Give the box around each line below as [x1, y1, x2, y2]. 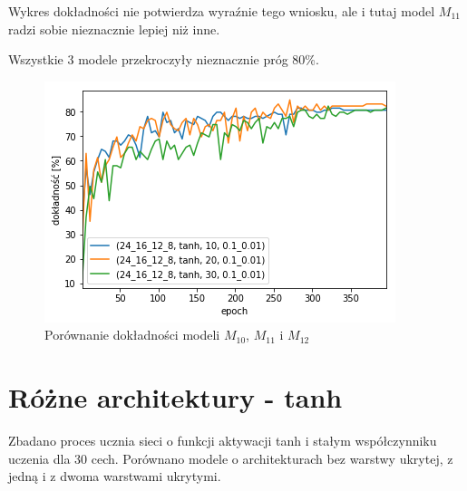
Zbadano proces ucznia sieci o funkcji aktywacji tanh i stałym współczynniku [8, 431, 437, 450]
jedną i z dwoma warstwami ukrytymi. [8, 467, 221, 486]
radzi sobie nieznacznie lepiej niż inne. [8, 19, 220, 38]
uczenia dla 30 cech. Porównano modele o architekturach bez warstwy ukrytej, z [8, 448, 453, 467]
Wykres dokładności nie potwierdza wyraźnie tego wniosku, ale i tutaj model [8, 2, 435, 20]
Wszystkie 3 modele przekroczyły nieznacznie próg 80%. [8, 50, 319, 69]
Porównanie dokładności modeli [44, 325, 220, 344]
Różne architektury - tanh [8, 379, 343, 416]
